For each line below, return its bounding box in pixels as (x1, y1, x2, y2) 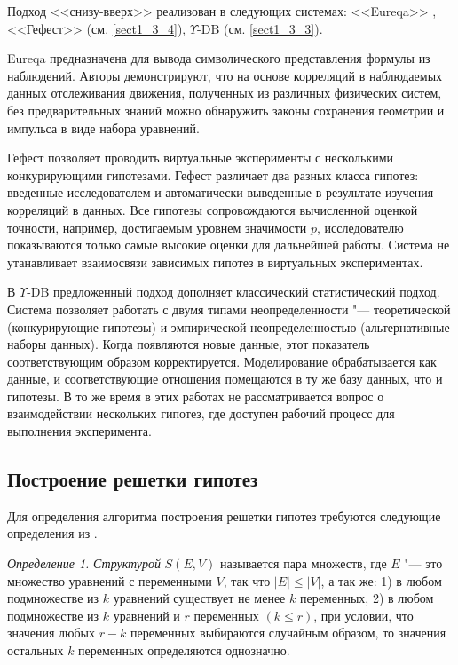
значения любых (7, 623, 95, 642)
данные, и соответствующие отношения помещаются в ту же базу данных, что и (7, 369, 443, 388)
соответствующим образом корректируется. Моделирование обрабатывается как (7, 352, 437, 370)
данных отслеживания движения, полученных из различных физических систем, (7, 83, 442, 102)
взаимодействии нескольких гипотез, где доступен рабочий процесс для (7, 404, 395, 423)
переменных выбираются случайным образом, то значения (130, 623, 446, 642)
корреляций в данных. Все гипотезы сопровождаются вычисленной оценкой (7, 200, 418, 218)
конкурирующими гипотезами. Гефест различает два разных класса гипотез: (7, 165, 419, 184)
